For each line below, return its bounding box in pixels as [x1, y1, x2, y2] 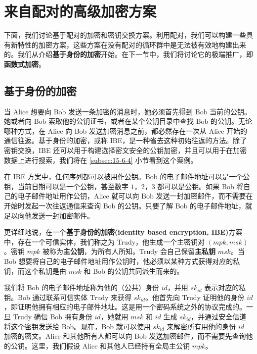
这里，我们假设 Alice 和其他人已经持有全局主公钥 [31, 340, 190, 351]
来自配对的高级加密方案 [4, 1, 157, 21]
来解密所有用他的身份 [167, 321, 236, 331]
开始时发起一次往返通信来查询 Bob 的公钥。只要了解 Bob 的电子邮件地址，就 [4, 201, 253, 211]
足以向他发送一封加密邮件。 [4, 210, 94, 220]
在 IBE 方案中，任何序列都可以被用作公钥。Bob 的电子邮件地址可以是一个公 [4, 171, 250, 182]
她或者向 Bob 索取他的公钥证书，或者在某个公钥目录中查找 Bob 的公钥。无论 [4, 116, 253, 126]
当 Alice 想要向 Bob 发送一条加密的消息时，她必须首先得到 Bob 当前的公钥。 [4, 106, 252, 116]
